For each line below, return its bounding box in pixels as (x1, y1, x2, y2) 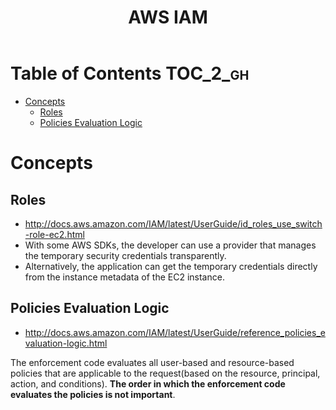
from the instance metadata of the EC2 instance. (24, 271, 225, 283)
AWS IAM (128, 6, 208, 29)
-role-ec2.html (24, 228, 85, 240)
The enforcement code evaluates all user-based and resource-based (10, 356, 295, 368)
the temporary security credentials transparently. (24, 249, 227, 261)
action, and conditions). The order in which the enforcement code (10, 377, 286, 390)
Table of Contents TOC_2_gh (10, 62, 250, 85)
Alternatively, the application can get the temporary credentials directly (24, 260, 318, 272)
